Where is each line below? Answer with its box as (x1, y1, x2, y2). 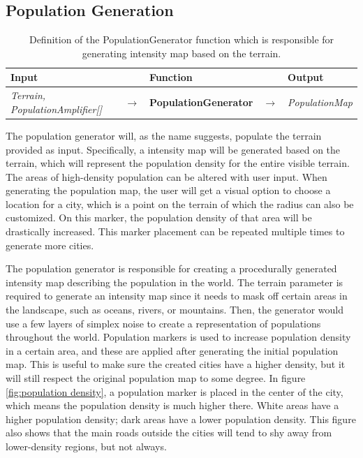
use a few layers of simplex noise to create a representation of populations (6, 316, 321, 330)
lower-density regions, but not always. (6, 438, 167, 453)
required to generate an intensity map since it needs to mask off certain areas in (6, 288, 348, 303)
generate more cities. (6, 237, 94, 252)
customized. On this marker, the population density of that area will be (6, 210, 312, 225)
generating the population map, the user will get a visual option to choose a (6, 183, 331, 198)
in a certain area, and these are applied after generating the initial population (6, 343, 339, 357)
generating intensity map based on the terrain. (82, 45, 281, 60)
